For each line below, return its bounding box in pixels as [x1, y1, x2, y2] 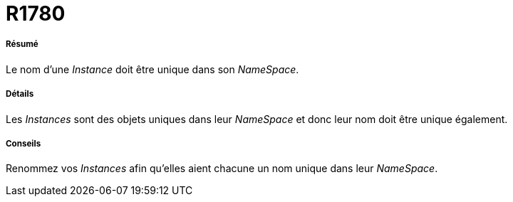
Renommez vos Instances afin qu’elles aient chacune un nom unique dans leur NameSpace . [6, 162, 438, 175]
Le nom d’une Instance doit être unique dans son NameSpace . [6, 63, 299, 75]
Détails [6, 89, 34, 100]
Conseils [6, 138, 41, 149]
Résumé [6, 39, 38, 50]
